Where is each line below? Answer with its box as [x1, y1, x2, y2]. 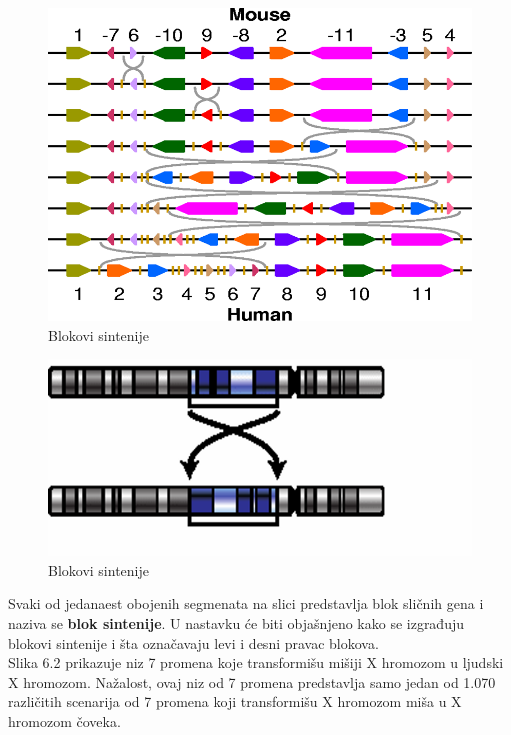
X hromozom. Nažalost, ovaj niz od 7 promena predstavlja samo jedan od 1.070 [8, 671, 496, 692]
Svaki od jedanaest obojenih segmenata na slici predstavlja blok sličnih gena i [8, 593, 484, 614]
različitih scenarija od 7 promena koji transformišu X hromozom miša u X [8, 691, 462, 712]
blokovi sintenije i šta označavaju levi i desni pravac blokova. [8, 632, 379, 653]
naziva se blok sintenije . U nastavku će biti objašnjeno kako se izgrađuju [8, 612, 465, 633]
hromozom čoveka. [8, 710, 121, 731]
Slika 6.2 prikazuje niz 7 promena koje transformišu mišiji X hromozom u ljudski [8, 652, 504, 673]
